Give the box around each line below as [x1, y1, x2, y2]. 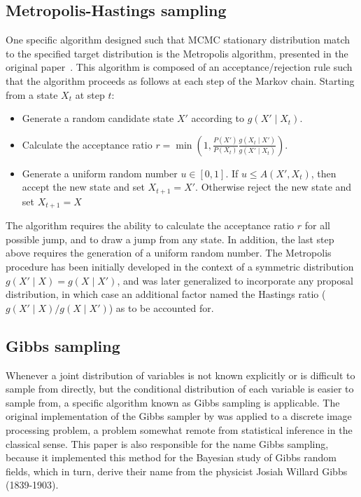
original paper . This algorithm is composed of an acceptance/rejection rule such [6, 60, 353, 74]
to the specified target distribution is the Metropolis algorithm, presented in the [6, 46, 348, 60]
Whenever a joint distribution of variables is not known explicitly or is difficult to [6, 367, 355, 382]
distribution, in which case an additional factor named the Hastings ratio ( [6, 287, 326, 301]
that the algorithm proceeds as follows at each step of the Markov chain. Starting [6, 73, 355, 88]
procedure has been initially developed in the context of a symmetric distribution [6, 259, 354, 274]
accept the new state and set [22, 179, 145, 194]
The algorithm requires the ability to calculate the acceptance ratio [6, 218, 295, 233]
